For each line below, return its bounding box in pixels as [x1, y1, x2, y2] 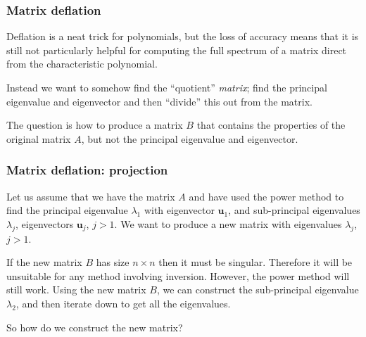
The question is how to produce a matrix [6, 117, 183, 132]
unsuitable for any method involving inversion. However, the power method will [6, 268, 350, 283]
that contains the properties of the [196, 117, 346, 132]
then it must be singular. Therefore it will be [158, 255, 353, 269]
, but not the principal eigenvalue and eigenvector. [81, 131, 298, 146]
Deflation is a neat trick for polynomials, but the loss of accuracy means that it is [6, 29, 359, 44]
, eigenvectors [15, 216, 74, 231]
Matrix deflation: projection [6, 161, 168, 179]
